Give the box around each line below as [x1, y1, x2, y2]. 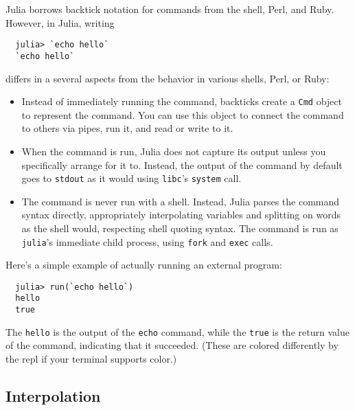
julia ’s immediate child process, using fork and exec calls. [21, 234, 273, 249]
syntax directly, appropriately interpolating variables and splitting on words [21, 207, 341, 222]
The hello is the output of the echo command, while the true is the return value [5, 324, 350, 339]
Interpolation [5, 385, 101, 407]
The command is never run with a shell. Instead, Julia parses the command [21, 194, 340, 208]
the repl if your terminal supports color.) [5, 352, 177, 366]
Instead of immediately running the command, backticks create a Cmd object [21, 94, 342, 109]
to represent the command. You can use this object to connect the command [21, 107, 344, 122]
